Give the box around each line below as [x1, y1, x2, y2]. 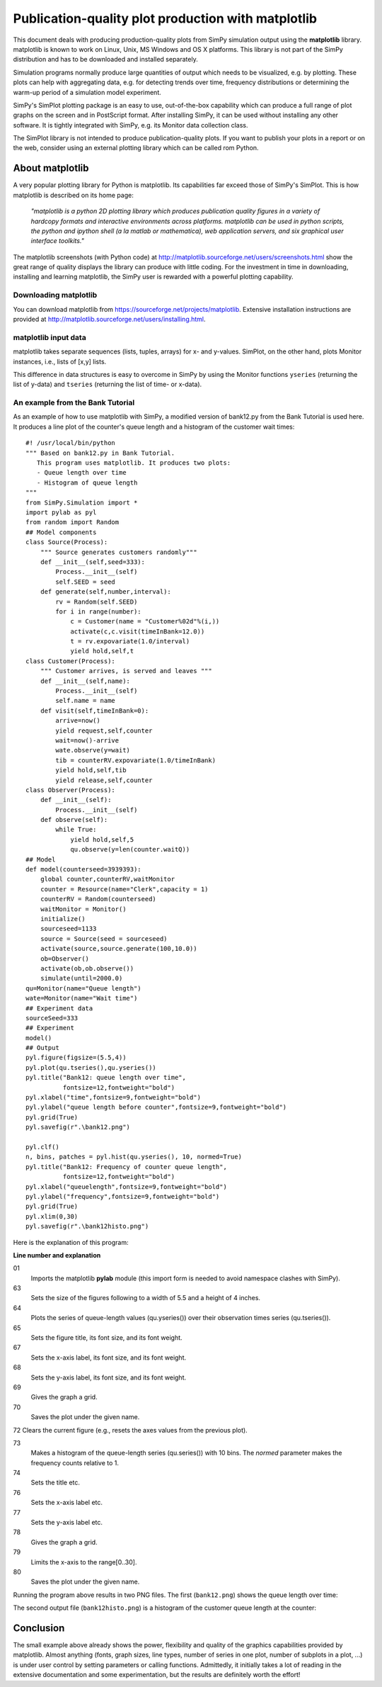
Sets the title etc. [30, 1478, 81, 1487]
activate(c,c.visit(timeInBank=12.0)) [70, 627, 205, 636]
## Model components [25, 528, 97, 536]
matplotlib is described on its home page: [13, 191, 134, 199]
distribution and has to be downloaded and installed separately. [13, 55, 198, 64]
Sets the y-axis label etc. [30, 1518, 103, 1527]
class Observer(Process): [25, 786, 116, 794]
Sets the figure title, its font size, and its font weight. [30, 1333, 183, 1342]
